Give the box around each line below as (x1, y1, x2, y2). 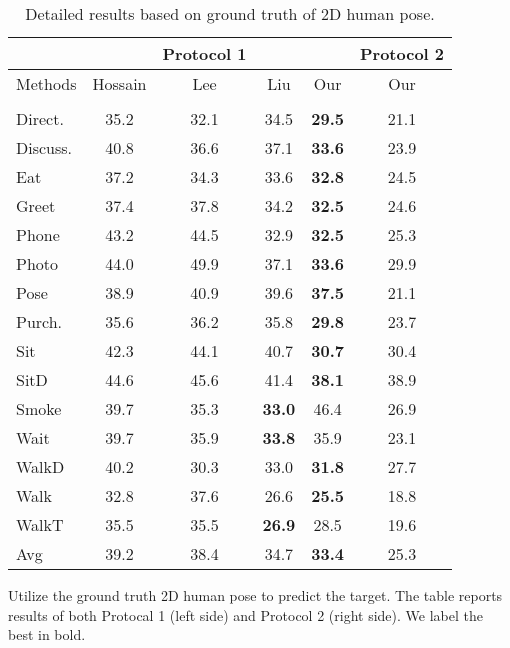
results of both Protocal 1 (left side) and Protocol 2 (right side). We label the (8, 604, 483, 625)
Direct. (16, 107, 64, 130)
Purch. (16, 310, 63, 333)
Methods (16, 72, 77, 95)
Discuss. (16, 136, 73, 159)
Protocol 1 (162, 42, 247, 65)
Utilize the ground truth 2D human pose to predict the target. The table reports (8, 585, 503, 605)
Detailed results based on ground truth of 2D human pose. (25, 2, 435, 25)
